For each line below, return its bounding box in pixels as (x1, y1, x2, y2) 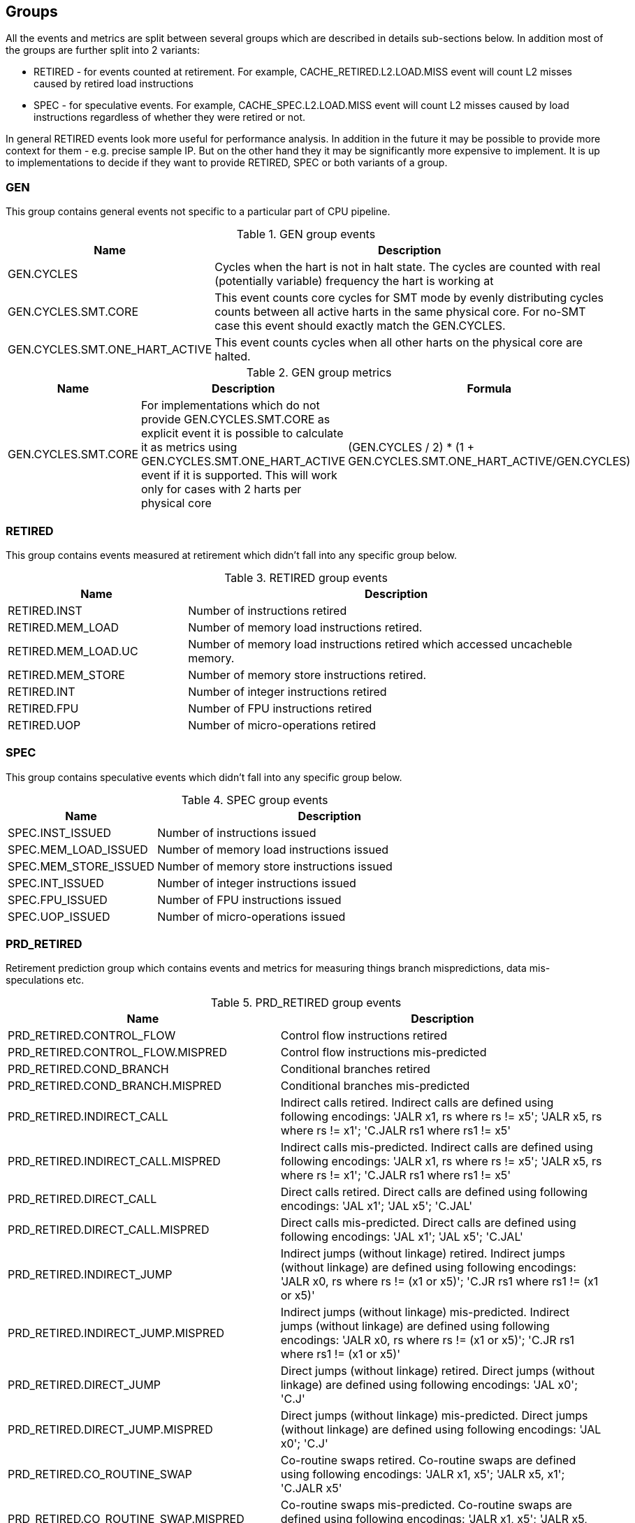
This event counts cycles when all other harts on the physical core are (214, 335, 583, 350)
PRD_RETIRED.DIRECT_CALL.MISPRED (8, 1223, 210, 1237)
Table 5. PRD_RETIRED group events (210, 996, 402, 1010)
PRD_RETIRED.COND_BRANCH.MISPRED (8, 1079, 221, 1093)
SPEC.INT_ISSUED (8, 875, 104, 890)
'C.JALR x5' (280, 1481, 342, 1496)
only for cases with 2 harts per (141, 482, 302, 497)
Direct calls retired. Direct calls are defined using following (280, 1185, 588, 1200)
